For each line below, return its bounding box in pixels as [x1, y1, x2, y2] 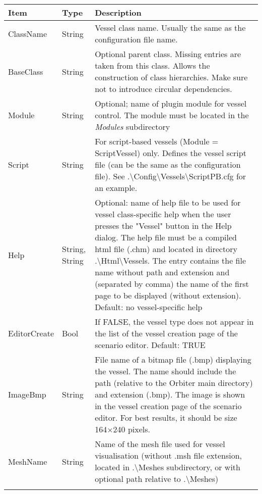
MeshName [8, 455, 47, 467]
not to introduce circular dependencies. [95, 83, 232, 94]
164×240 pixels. [95, 423, 150, 435]
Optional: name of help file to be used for [95, 196, 241, 208]
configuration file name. [95, 33, 178, 45]
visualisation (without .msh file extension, [95, 450, 242, 461]
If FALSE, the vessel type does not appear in [95, 316, 254, 327]
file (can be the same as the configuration [95, 159, 241, 170]
